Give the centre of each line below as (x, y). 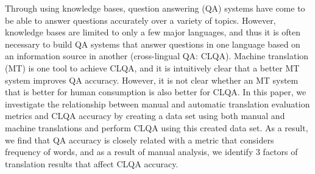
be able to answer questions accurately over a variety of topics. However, (140, 20)
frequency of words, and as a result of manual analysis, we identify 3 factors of (151, 152)
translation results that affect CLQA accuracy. (92, 163)
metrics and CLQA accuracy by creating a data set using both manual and (145, 116)
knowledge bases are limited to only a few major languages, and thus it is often (153, 32)
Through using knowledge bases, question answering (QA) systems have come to (155, 8)
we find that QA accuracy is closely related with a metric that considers (140, 140)
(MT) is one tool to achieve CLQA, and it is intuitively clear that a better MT (152, 67)
